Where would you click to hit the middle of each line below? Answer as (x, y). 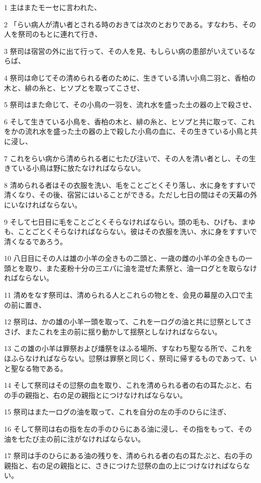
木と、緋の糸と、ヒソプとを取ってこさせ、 (74, 87)
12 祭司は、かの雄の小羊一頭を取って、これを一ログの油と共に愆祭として (124, 322)
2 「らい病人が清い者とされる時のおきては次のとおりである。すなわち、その (130, 24)
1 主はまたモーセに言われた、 (53, 7)
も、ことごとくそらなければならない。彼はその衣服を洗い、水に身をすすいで (130, 231)
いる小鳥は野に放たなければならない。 (81, 168)
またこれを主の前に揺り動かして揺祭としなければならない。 (123, 331)
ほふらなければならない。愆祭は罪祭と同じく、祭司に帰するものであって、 (127, 358)
